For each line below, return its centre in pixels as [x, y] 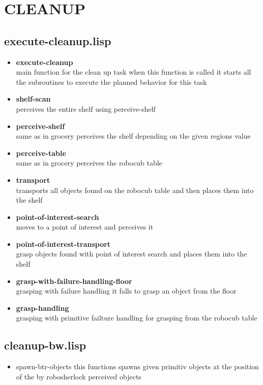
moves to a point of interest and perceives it [85, 227]
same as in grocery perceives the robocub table [89, 163]
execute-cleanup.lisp [58, 40]
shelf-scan [33, 99]
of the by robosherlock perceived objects [79, 376]
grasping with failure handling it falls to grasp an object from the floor [126, 291]
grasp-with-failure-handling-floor [74, 281]
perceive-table [41, 153]
